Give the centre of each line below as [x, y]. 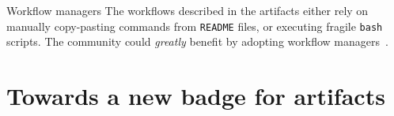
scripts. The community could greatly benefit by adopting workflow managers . [197, 41]
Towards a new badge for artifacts [196, 96]
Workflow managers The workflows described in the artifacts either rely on [188, 10]
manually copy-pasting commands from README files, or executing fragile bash [195, 26]
